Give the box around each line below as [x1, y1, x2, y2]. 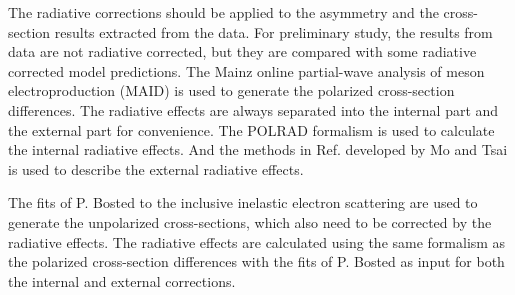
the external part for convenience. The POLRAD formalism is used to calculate [8, 119, 495, 140]
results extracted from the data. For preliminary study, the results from [54, 21, 493, 42]
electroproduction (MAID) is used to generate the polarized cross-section [8, 80, 455, 101]
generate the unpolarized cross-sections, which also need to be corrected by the [8, 211, 492, 232]
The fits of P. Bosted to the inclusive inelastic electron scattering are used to [8, 192, 478, 213]
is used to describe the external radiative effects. [8, 158, 304, 179]
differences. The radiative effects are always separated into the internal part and [8, 99, 499, 120]
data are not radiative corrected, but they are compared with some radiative [8, 41, 477, 62]
